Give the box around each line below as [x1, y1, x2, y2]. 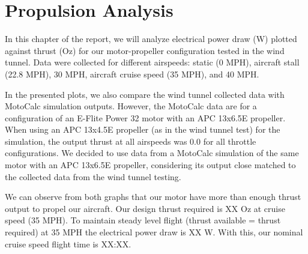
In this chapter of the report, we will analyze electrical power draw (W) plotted [5, 32, 297, 45]
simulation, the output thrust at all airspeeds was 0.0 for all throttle [5, 135, 256, 147]
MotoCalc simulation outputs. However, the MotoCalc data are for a [5, 100, 257, 112]
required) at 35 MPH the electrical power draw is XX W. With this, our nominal [5, 226, 303, 238]
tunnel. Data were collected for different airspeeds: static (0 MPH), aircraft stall [5, 56, 300, 68]
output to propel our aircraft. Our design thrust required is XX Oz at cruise [5, 202, 285, 214]
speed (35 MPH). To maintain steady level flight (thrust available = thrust [5, 214, 281, 226]
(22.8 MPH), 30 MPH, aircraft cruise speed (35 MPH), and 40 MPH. [5, 67, 259, 80]
